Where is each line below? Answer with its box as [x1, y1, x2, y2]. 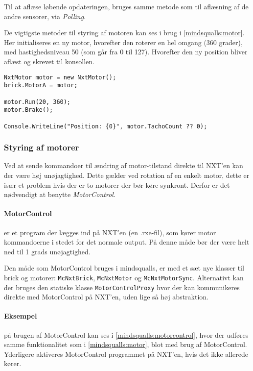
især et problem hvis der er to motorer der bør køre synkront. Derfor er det [4, 179, 230, 190]
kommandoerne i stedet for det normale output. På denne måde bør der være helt [4, 237, 250, 247]
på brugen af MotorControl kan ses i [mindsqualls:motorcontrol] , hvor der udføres [4, 329, 249, 340]
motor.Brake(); [4, 106, 53, 114]
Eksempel [4, 311, 37, 321]
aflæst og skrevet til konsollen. [4, 56, 94, 66]
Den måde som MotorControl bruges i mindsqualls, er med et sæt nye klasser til [4, 263, 244, 273]
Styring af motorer [4, 141, 79, 153]
